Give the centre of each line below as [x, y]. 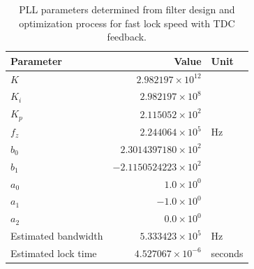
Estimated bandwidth [57, 236]
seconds [227, 253]
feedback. [127, 37]
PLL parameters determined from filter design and [127, 9]
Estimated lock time [54, 253]
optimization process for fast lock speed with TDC [127, 23]
